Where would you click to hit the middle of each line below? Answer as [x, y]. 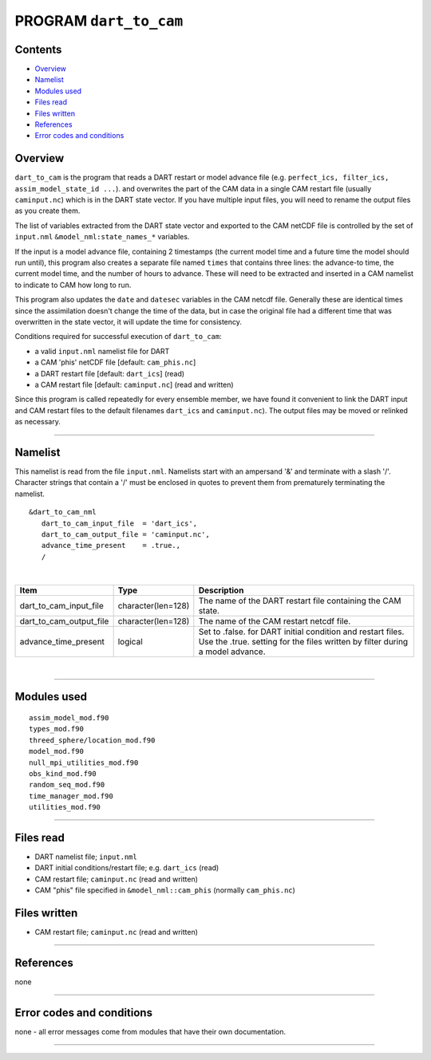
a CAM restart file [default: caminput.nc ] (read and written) [134, 384]
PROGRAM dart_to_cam [99, 21]
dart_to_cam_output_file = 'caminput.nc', [126, 534]
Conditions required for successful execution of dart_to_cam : [119, 337]
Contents [38, 49]
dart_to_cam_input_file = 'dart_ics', [119, 523]
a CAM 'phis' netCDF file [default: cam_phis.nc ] [115, 362]
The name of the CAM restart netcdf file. [275, 621]
